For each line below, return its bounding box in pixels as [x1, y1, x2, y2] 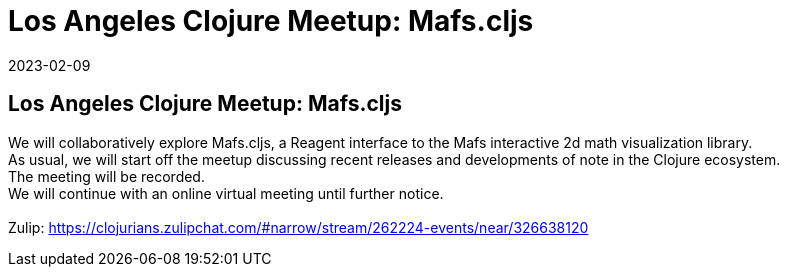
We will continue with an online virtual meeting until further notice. [8, 184, 444, 202]
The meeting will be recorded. [8, 167, 205, 185]
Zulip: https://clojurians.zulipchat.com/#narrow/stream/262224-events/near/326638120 [8, 218, 589, 236]
